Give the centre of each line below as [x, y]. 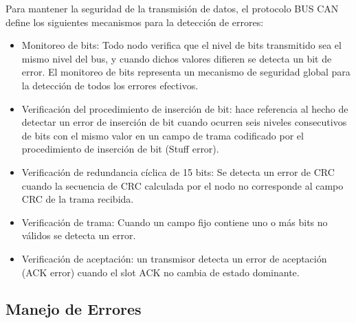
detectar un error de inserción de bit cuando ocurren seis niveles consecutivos [184, 122]
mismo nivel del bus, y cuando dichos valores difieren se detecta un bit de [177, 58]
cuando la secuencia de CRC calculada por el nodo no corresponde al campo [182, 185]
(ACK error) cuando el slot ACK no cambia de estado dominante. [160, 272]
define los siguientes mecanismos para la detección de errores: [135, 22]
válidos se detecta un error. [79, 235]
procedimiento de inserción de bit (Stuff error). [120, 149]
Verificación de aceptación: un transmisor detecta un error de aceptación [174, 258]
